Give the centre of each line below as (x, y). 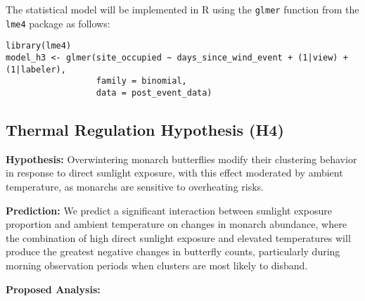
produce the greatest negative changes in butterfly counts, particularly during (173, 251)
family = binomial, (141, 81)
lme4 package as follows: (58, 23)
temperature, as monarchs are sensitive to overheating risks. (135, 186)
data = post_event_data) (154, 92)
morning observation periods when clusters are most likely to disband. (157, 265)
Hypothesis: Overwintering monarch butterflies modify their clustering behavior (181, 159)
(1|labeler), (36, 69)
